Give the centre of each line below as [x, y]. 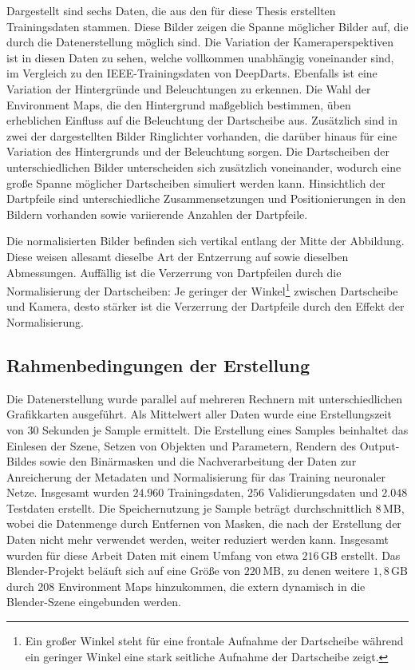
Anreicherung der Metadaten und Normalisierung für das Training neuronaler [196, 476]
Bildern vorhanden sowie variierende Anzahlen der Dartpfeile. [157, 214]
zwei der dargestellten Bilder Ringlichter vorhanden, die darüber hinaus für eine [202, 135]
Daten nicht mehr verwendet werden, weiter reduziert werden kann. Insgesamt [198, 539]
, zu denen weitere [325, 571]
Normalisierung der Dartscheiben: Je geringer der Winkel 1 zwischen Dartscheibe [202, 289]
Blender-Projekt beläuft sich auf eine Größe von [124, 571]
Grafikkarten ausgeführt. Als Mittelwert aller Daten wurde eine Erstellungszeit [199, 414]
